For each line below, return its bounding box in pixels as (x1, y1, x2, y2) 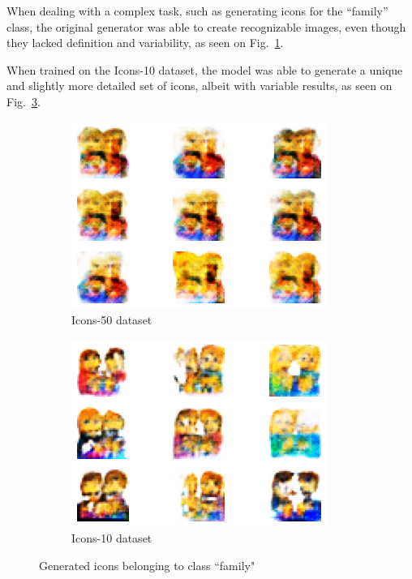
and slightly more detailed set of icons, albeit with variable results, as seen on (6, 77, 393, 94)
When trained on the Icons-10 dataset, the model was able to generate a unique (6, 61, 403, 78)
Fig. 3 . (6, 92, 41, 109)
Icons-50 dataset (71, 311, 152, 328)
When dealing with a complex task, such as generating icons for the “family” (6, 2, 388, 19)
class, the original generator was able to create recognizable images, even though (6, 18, 406, 35)
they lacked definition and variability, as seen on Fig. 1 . (6, 34, 284, 51)
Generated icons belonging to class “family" (39, 556, 255, 573)
